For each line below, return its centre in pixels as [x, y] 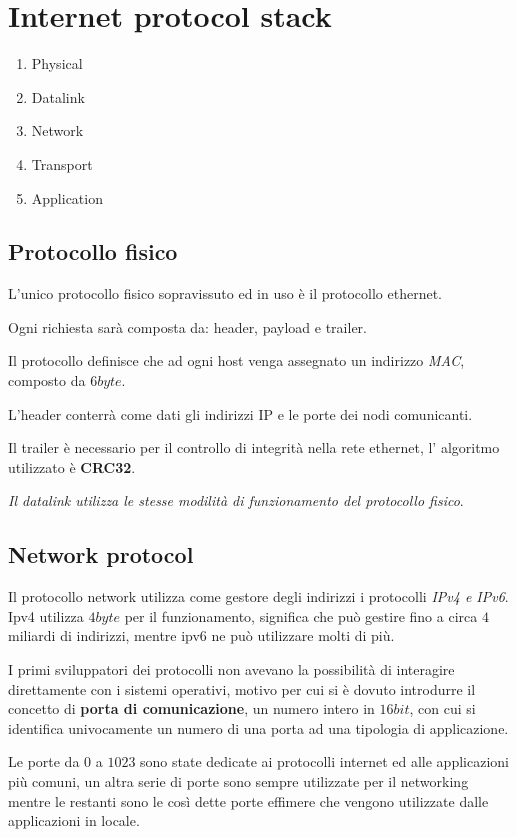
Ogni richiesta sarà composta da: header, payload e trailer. [187, 326]
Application [67, 197]
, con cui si [442, 708]
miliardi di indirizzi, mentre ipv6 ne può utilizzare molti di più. [201, 635]
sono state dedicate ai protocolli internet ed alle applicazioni [324, 761]
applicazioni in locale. [74, 820]
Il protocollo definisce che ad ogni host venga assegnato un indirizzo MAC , [236, 360]
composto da [47, 380]
